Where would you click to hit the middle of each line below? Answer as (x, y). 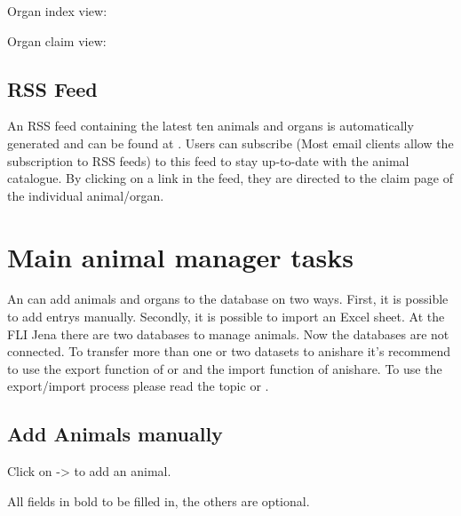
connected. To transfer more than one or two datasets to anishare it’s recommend (229, 351)
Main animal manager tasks (180, 256)
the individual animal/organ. (86, 195)
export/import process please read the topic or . (138, 386)
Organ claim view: (57, 40)
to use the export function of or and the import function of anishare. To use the (225, 368)
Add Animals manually (115, 434)
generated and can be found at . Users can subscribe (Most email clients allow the (230, 143)
